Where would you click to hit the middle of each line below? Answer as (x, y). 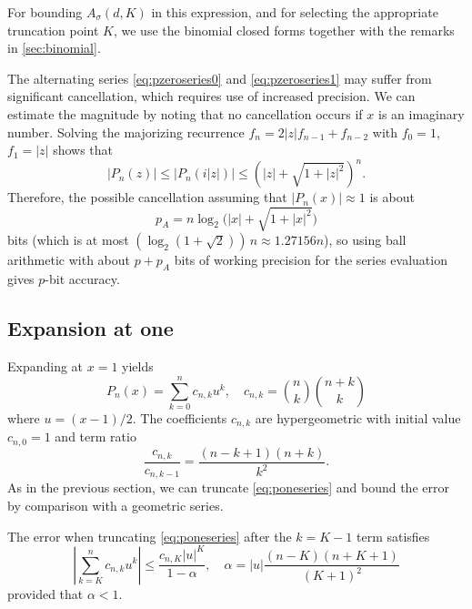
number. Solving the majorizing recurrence (126, 132)
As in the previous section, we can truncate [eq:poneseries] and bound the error (228, 487)
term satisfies (393, 536)
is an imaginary (421, 113)
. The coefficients (180, 417)
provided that (45, 593)
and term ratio (95, 436)
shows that (83, 150)
